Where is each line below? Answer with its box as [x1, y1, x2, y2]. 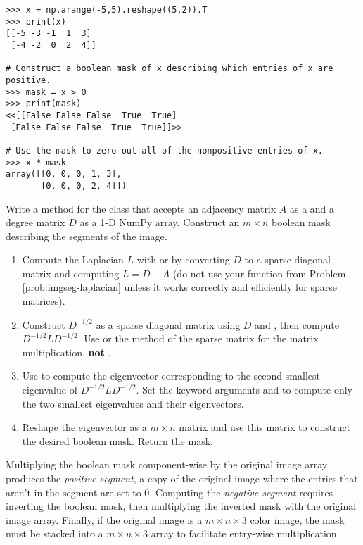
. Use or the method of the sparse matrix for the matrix [77, 331, 319, 346]
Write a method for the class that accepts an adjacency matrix [6, 201, 276, 215]
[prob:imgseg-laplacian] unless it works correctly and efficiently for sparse [22, 280, 337, 294]
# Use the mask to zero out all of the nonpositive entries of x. [6, 145, 324, 156]
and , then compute [255, 317, 339, 332]
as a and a [289, 201, 335, 215]
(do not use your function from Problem [172, 265, 346, 280]
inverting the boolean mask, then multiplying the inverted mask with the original [6, 499, 357, 513]
